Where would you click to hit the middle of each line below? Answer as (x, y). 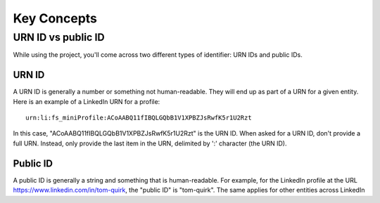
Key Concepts (55, 18)
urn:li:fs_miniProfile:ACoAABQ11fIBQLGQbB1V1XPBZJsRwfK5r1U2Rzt (139, 118)
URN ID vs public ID (59, 37)
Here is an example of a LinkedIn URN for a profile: (87, 101)
